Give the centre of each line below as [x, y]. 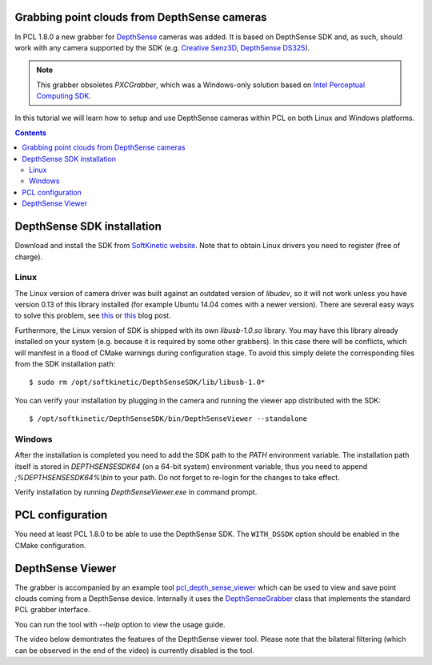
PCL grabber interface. [53, 610]
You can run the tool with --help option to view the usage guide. [120, 624]
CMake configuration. [51, 545]
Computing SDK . [64, 96]
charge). [29, 257]
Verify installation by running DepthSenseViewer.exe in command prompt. [136, 492]
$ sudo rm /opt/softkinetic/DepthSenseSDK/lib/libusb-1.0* [147, 383]
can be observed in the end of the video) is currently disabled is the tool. [135, 650]
